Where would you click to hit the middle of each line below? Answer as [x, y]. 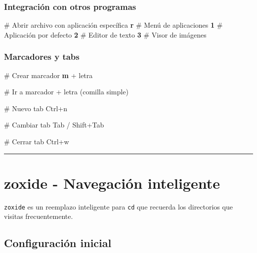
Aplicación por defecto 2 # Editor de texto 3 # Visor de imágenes [105, 34]
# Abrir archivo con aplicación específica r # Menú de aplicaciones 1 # [113, 25]
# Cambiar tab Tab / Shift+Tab [54, 125]
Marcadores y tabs [42, 57]
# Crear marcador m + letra [48, 75]
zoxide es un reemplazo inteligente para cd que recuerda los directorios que [118, 206]
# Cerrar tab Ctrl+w [37, 141]
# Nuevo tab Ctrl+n [36, 108]
